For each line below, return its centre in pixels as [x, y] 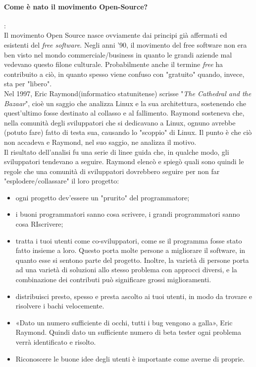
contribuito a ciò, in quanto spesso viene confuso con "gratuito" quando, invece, [124, 74]
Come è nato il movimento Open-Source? [76, 6]
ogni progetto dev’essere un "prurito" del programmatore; [102, 197]
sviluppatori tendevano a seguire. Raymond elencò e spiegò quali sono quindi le [124, 161]
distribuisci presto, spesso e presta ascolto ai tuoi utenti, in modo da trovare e [134, 296]
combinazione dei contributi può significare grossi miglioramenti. [113, 279]
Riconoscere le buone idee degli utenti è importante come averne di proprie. [130, 358]
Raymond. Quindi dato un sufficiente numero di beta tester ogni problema [128, 332]
